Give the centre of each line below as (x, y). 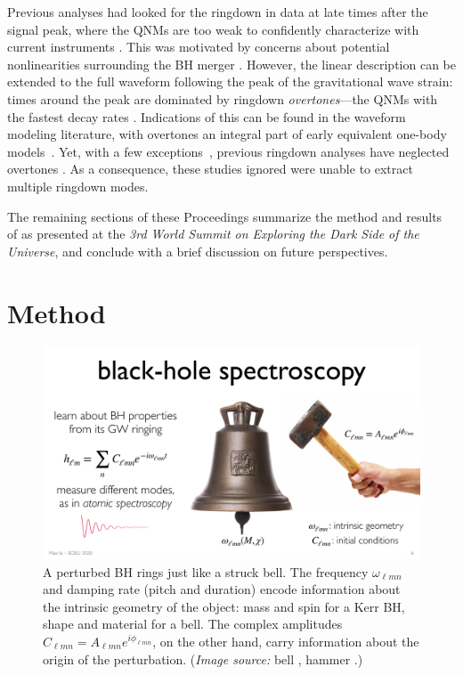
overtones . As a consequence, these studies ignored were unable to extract (210, 169)
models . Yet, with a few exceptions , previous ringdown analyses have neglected (228, 151)
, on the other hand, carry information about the (286, 641)
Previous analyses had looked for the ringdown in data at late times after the (218, 12)
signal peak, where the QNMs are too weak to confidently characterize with (213, 29)
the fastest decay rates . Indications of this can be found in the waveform (207, 116)
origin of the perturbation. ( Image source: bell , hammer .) (203, 659)
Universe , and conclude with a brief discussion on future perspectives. (198, 251)
